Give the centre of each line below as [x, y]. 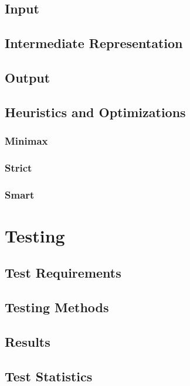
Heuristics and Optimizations [95, 112]
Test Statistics [49, 376]
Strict [18, 167]
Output [28, 77]
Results [28, 341]
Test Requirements [63, 273]
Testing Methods [57, 307]
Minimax [26, 141]
